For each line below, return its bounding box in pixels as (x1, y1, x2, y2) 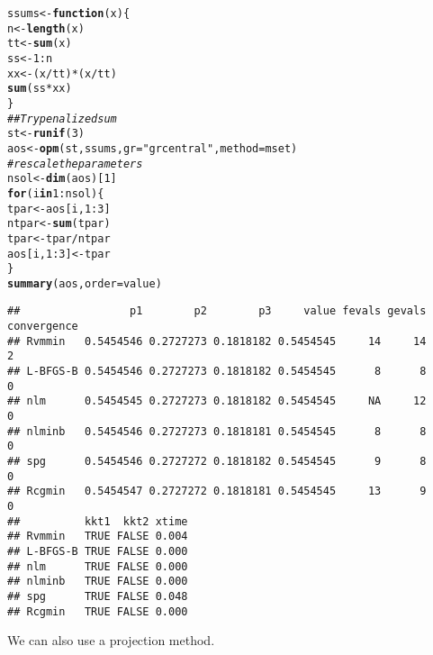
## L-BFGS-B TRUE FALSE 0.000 (7, 544, 188, 558)
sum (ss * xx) (7, 82, 72, 96)
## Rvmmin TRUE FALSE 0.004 (7, 530, 188, 543)
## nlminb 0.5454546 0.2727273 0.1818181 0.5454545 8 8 (7, 424, 427, 438)
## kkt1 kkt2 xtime (7, 514, 188, 528)
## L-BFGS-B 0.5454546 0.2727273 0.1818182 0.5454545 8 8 (7, 365, 427, 378)
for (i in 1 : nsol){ (7, 186, 104, 200)
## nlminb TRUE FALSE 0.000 (7, 575, 188, 588)
